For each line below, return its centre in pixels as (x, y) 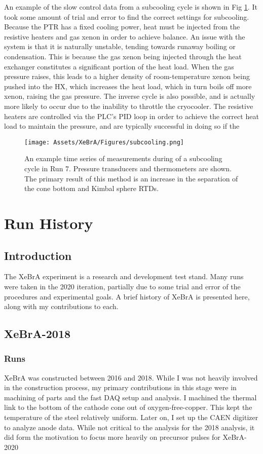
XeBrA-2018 (37, 334)
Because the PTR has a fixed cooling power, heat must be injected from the (122, 27)
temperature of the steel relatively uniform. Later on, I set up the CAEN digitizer (131, 417)
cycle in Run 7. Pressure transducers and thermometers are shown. (128, 168)
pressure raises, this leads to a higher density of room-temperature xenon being (127, 76)
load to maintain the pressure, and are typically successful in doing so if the (122, 126)
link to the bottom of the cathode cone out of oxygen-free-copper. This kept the (128, 407)
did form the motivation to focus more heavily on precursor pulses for (112, 437)
